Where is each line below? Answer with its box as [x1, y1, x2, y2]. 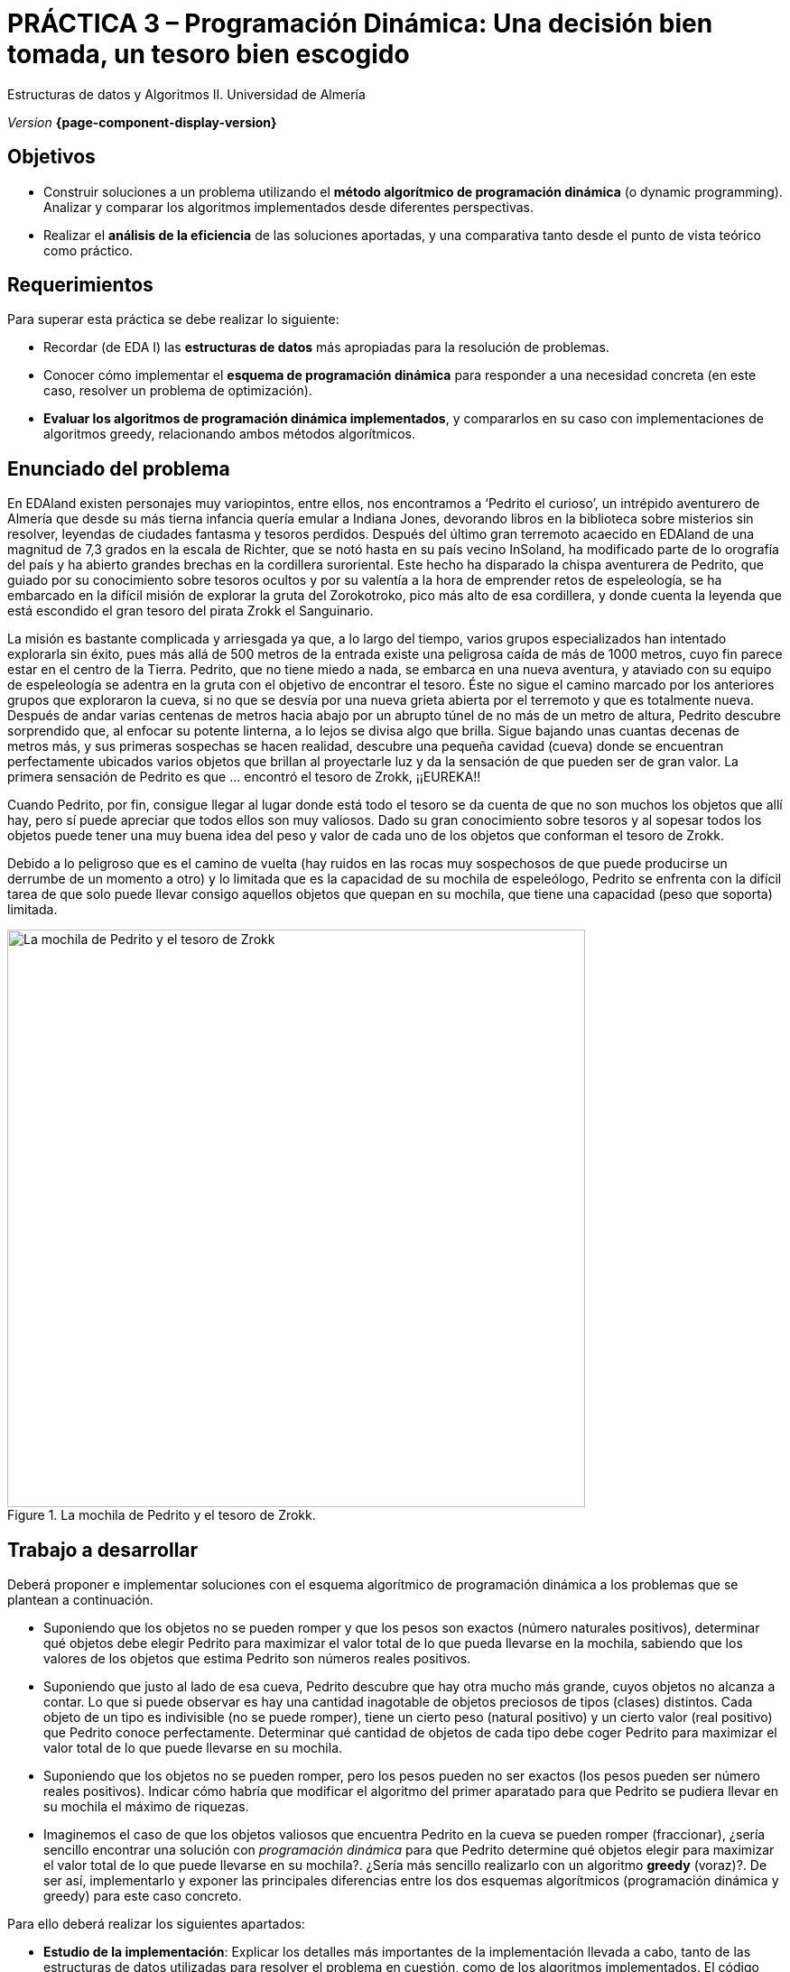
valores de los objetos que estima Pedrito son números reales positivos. [43, 1651, 471, 1667]
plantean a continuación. [7, 1592, 153, 1608]
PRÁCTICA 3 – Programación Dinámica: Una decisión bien [7, 8, 713, 39]
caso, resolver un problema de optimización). [43, 383, 312, 399]
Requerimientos [7, 273, 153, 297]
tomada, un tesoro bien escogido [7, 39, 410, 69]
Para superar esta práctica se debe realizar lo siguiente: [7, 311, 339, 328]
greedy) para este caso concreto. [43, 1888, 242, 1904]
